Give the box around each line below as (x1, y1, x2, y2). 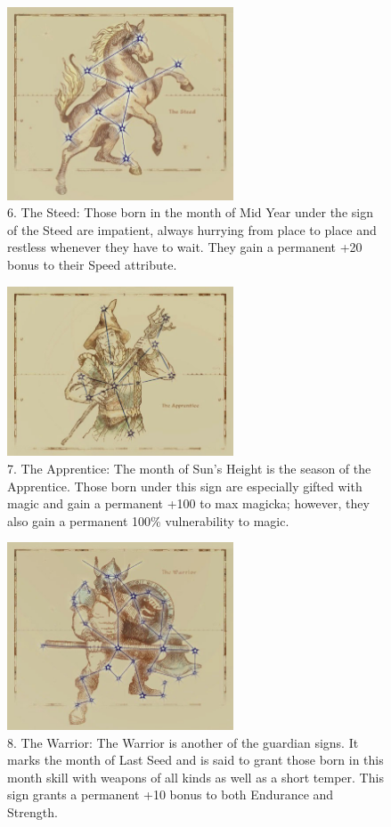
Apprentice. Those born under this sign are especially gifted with (7, 476, 362, 495)
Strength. (7, 802, 58, 821)
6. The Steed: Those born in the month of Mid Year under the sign (7, 203, 373, 222)
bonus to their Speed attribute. (7, 255, 177, 273)
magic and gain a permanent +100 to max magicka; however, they (7, 494, 370, 513)
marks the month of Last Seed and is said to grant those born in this (7, 750, 384, 769)
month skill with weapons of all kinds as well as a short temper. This (7, 767, 384, 786)
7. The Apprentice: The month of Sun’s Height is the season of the (7, 458, 371, 477)
